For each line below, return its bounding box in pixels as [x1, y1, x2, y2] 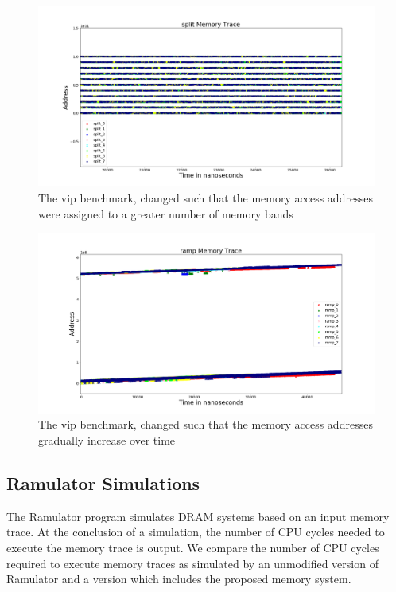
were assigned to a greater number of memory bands [38, 205, 293, 222]
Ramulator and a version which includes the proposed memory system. [6, 570, 351, 587]
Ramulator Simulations [6, 470, 200, 495]
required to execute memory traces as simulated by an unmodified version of [6, 555, 379, 571]
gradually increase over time [38, 431, 176, 448]
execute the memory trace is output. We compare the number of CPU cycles [6, 539, 379, 555]
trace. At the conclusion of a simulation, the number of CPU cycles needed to [6, 523, 385, 540]
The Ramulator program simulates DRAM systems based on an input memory [6, 508, 390, 524]
